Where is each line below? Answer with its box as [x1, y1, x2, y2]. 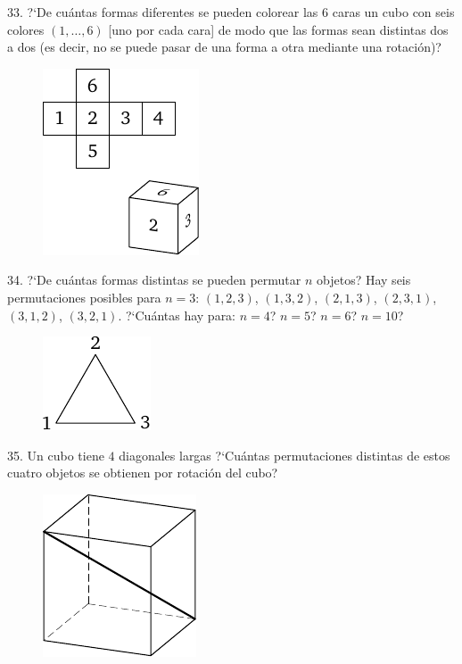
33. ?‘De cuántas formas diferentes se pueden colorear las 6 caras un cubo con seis [7, 3, 455, 21]
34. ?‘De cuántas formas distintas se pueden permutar [7, 270, 301, 289]
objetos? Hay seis [317, 270, 411, 289]
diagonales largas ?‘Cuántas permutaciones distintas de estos [119, 445, 450, 464]
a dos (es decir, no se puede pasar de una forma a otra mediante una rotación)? [7, 37, 441, 56]
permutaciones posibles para [7, 287, 161, 306]
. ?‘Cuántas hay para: [118, 305, 236, 324]
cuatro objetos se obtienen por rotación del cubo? [7, 463, 278, 482]
